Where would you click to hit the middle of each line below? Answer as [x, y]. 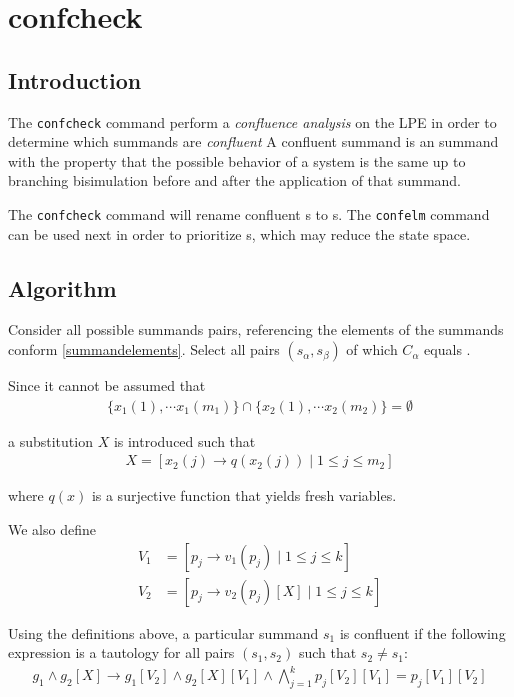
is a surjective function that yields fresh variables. [244, 495]
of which [372, 349]
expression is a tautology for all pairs [121, 652]
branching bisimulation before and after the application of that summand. [235, 180]
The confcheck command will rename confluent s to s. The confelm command [249, 214]
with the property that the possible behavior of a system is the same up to [237, 160]
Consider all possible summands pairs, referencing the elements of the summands [256, 329]
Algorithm [62, 287]
